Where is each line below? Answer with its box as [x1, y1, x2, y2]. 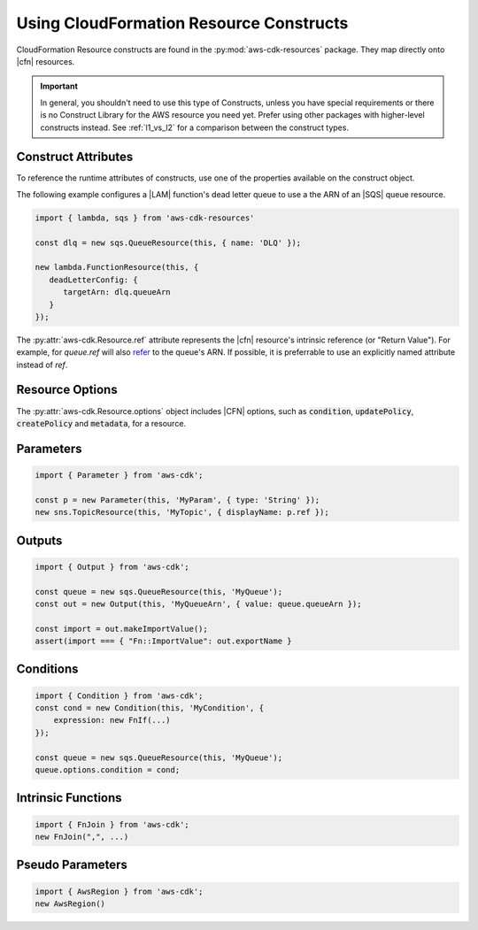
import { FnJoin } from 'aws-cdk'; [35, 819, 189, 829]
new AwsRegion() [35, 898, 106, 909]
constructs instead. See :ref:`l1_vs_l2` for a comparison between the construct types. [40, 122, 350, 133]
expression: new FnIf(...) [53, 715, 172, 726]
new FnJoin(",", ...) [35, 832, 129, 842]
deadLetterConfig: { [49, 274, 139, 285]
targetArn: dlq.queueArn [63, 288, 172, 297]
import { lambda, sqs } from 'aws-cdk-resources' [35, 212, 255, 223]
